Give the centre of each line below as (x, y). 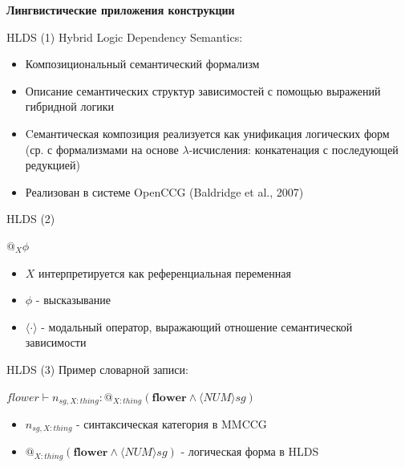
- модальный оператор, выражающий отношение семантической (197, 326)
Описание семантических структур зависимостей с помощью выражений (203, 90)
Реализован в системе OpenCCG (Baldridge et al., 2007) (164, 191)
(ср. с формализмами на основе (102, 149)
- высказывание (73, 300)
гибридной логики (69, 106)
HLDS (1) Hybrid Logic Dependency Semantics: (125, 37)
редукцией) (53, 165)
